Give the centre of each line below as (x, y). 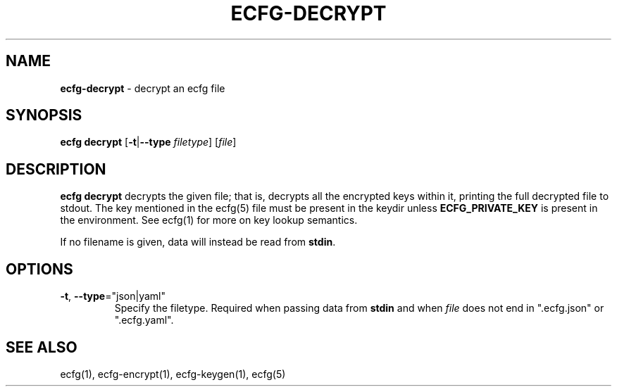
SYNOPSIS (44, 115)
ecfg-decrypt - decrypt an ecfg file (143, 88)
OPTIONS (39, 269)
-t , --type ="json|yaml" (113, 296)
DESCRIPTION (56, 169)
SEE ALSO (42, 347)
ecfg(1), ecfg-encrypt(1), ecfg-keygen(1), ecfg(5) (173, 374)
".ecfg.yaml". (144, 320)
